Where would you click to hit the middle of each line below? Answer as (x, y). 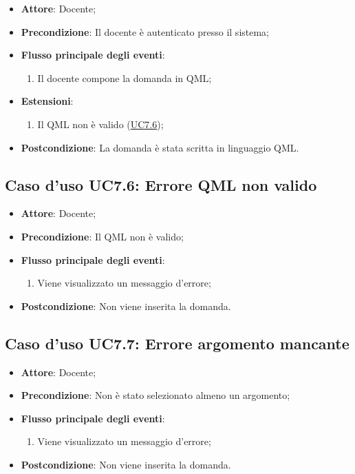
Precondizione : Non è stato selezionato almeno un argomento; (155, 395)
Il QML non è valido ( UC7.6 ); (100, 124)
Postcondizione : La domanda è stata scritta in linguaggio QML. (160, 147)
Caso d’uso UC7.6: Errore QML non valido (161, 184)
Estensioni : (47, 101)
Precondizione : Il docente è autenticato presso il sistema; (145, 31)
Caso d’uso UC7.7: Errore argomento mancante (177, 343)
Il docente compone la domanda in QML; (125, 78)
